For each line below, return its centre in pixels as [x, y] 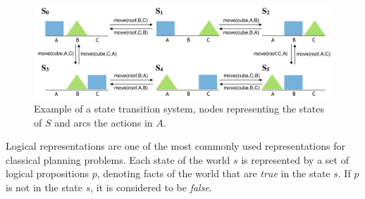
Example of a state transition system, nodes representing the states [179, 109]
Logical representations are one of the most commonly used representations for [175, 146]
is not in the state [44, 187]
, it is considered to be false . [151, 187]
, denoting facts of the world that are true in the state [214, 173]
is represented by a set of [295, 159]
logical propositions [48, 173]
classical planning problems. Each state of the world [118, 159]
